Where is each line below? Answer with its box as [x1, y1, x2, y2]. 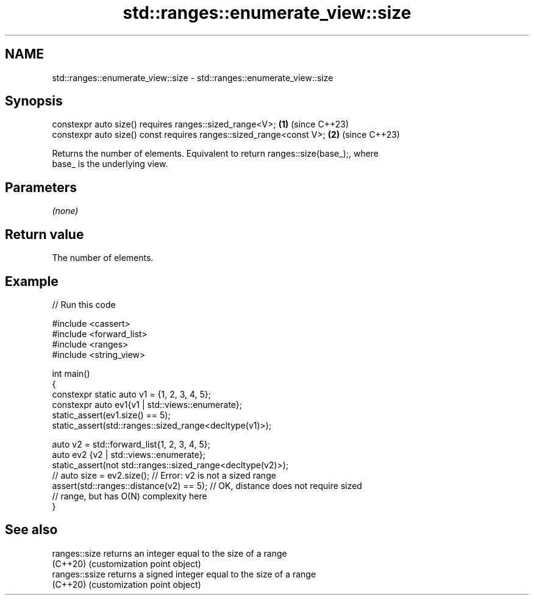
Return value [5, 226, 84, 242]
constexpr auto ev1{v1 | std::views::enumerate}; [52, 399, 243, 410]
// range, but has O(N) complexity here [52, 490, 207, 501]
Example [5, 273, 59, 289]
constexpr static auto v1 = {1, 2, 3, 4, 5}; [52, 388, 212, 399]
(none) [52, 205, 79, 216]
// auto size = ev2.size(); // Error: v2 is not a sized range [52, 470, 276, 480]
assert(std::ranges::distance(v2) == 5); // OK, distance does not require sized [52, 480, 362, 491]
